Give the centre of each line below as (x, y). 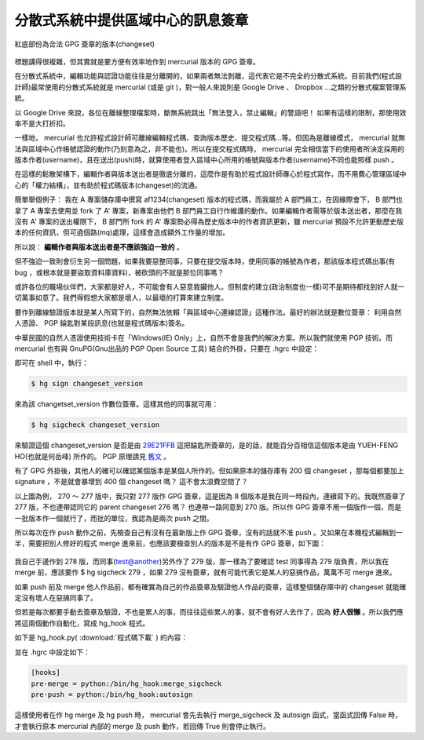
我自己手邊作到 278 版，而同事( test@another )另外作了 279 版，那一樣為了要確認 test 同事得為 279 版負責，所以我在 (202, 561)
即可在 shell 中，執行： (52, 363)
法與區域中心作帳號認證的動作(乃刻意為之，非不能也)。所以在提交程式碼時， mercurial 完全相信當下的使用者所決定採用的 (209, 148)
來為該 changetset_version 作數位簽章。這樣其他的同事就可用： (117, 404)
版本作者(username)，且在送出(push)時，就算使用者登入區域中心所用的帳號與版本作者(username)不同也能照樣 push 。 (207, 160)
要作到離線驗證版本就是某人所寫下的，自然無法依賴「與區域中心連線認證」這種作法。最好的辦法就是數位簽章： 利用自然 (208, 312)
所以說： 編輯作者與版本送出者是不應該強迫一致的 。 (99, 246)
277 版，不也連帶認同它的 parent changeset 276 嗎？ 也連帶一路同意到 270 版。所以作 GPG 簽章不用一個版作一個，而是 (208, 507)
